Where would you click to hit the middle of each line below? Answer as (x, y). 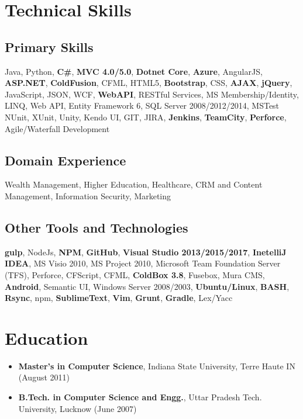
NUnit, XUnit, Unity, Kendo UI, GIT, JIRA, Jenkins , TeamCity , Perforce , (146, 117)
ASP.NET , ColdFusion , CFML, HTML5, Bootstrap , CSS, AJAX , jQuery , (149, 83)
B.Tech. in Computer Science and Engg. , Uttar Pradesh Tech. (140, 397)
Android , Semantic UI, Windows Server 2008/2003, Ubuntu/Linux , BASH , (147, 286)
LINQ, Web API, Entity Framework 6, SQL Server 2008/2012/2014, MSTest (142, 105)
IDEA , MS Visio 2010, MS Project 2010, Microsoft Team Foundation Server (143, 263)
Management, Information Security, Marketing (88, 195)
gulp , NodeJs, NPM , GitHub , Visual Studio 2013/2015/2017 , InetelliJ (146, 252)
